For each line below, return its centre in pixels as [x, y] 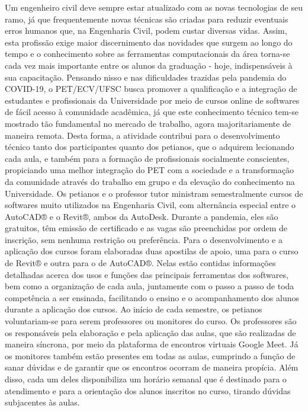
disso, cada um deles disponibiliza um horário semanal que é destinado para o [146, 379]
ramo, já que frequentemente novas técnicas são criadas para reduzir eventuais [147, 19]
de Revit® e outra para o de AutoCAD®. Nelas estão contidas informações [140, 263]
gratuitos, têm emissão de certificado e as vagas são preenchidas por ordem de [146, 228]
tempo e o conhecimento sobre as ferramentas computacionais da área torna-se [147, 54]
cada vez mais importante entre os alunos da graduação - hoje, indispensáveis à [149, 65]
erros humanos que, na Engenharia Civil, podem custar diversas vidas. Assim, [146, 31]
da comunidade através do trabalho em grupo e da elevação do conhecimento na [150, 181]
